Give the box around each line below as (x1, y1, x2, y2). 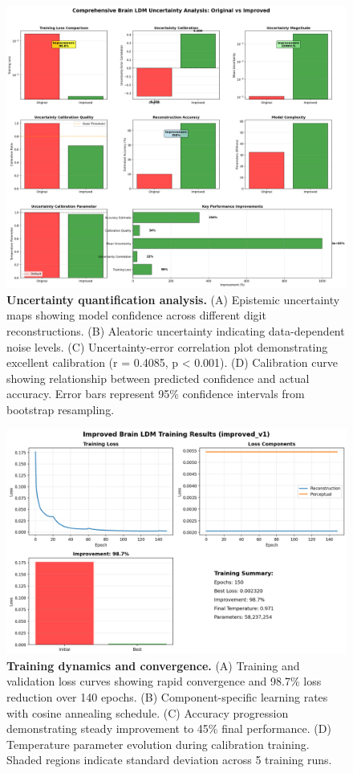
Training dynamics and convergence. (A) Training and (6, 657, 300, 673)
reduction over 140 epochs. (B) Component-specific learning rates (6, 688, 328, 705)
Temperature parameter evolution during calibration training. (6, 735, 310, 752)
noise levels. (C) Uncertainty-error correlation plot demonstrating (6, 338, 328, 355)
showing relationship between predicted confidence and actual (6, 369, 310, 386)
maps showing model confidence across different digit (6, 307, 266, 323)
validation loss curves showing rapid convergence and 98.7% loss (6, 673, 322, 690)
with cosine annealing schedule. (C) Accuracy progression (6, 704, 289, 721)
